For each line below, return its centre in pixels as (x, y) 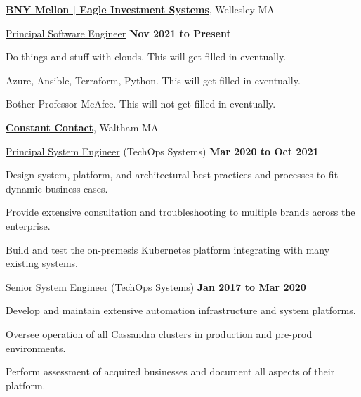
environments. (36, 347)
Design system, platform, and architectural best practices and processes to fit (172, 175)
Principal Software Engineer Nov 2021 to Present (118, 33)
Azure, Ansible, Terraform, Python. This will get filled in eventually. (153, 80)
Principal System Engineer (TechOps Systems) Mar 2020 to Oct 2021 (162, 151)
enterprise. (28, 225)
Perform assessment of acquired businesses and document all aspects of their (170, 371)
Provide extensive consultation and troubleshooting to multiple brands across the (180, 212)
